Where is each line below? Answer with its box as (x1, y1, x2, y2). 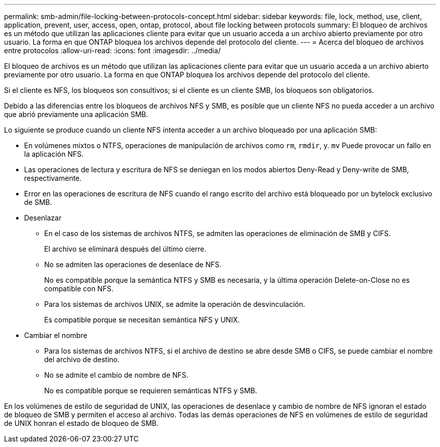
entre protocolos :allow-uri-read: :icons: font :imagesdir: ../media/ (4, 46, 221, 55)
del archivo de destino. (44, 355, 120, 364)
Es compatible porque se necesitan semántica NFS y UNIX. (44, 315, 240, 324)
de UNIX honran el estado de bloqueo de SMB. (4, 419, 159, 427)
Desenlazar (24, 213, 62, 222)
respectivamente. (24, 174, 82, 182)
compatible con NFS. (44, 284, 114, 293)
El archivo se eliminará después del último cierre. (44, 245, 206, 253)
